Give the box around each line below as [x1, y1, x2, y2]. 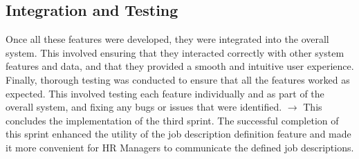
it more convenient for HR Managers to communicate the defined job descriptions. [6, 140, 354, 154]
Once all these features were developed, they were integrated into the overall [6, 32, 329, 46]
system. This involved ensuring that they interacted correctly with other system [6, 45, 344, 59]
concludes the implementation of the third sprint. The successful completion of [6, 113, 339, 127]
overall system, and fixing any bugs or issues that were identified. [6, 100, 282, 114]
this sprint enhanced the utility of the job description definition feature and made [6, 127, 351, 141]
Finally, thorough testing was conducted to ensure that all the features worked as [6, 72, 350, 86]
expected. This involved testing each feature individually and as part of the [6, 86, 324, 100]
